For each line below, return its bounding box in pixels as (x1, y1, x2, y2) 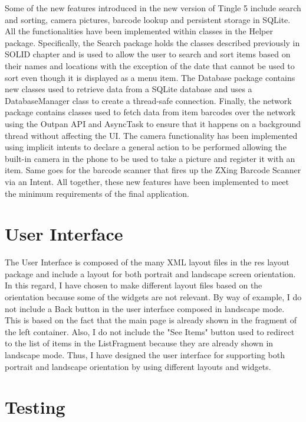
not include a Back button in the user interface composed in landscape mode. (5, 302, 285, 314)
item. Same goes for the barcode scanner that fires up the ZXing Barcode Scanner (5, 164, 301, 176)
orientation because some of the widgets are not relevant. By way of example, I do (5, 291, 302, 303)
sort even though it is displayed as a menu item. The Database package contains (5, 71, 295, 83)
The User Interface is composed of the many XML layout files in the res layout (5, 256, 289, 268)
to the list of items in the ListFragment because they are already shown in (5, 337, 274, 349)
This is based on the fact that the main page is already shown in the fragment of (5, 314, 297, 326)
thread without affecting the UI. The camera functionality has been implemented (5, 129, 298, 141)
